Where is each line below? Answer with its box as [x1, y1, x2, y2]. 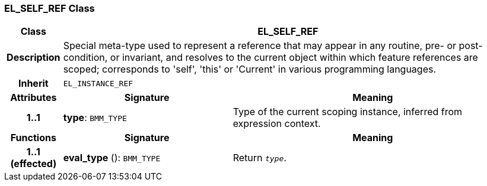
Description [7, 51, 61, 64]
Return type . [233, 152, 287, 164]
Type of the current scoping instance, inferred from [233, 106, 463, 118]
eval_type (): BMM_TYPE [63, 152, 161, 164]
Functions [10, 132, 56, 144]
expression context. [233, 118, 321, 130]
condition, [63, 51, 108, 64]
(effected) [10, 158, 57, 170]
